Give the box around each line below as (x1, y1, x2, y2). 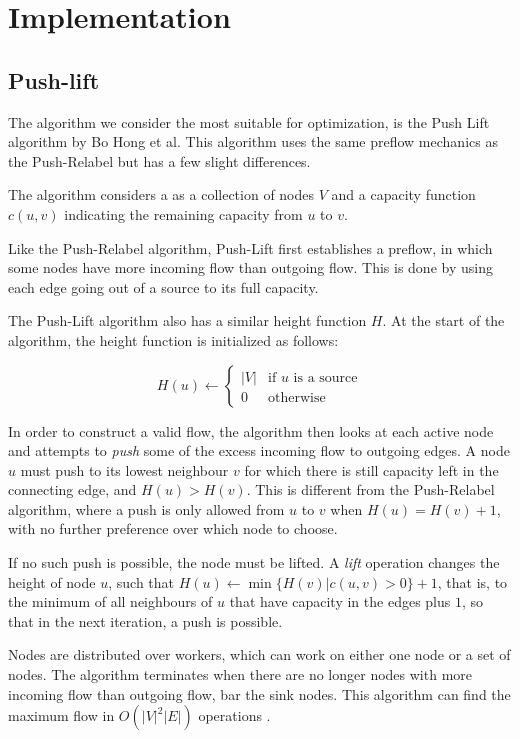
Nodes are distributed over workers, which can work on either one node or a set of (8, 644, 511, 665)
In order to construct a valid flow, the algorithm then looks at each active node (8, 420, 494, 441)
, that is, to (437, 571, 508, 592)
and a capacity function (331, 184, 476, 205)
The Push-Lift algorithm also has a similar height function (8, 310, 367, 331)
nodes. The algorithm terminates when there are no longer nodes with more (8, 664, 473, 685)
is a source (293, 370, 358, 385)
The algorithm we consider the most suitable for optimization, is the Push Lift (8, 111, 490, 132)
